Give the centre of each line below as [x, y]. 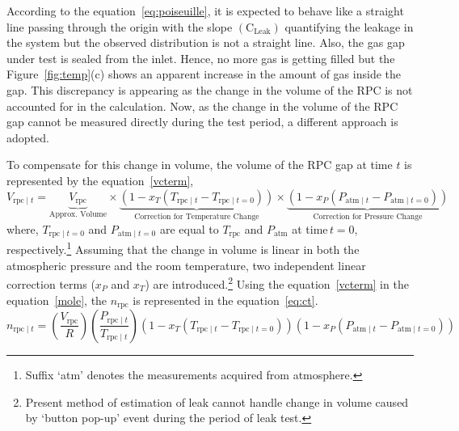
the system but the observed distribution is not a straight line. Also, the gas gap [206, 42]
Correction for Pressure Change [368, 217]
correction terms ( [51, 283]
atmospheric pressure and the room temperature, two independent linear [186, 265]
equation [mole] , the [57, 300]
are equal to [189, 228]
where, [23, 228]
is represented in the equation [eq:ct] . [225, 300]
